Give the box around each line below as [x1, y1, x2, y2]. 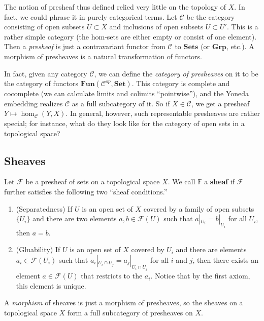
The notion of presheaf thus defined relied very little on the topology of [4, 2, 226, 12]
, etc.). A [226, 41, 254, 52]
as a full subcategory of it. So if [72, 98, 170, 108]
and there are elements [176, 244, 247, 255]
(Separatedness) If [16, 203, 73, 214]
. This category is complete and [131, 78, 230, 89]
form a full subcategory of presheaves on [67, 307, 193, 317]
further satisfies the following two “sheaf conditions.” [4, 186, 168, 196]
